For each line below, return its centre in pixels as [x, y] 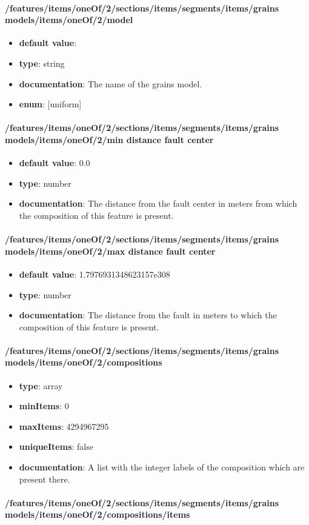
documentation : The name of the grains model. [111, 83]
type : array [41, 385]
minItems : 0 [44, 406]
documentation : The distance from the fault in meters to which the [148, 315]
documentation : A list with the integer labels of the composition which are [162, 467]
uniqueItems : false [56, 446]
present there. [45, 479]
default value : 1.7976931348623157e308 [95, 274]
